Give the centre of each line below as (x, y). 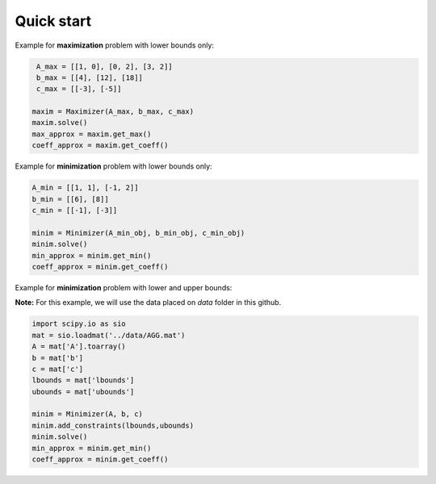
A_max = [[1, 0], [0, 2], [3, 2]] (105, 66)
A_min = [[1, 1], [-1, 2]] (85, 188)
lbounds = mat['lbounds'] (83, 380)
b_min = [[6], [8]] (70, 199)
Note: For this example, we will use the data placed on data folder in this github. (148, 302)
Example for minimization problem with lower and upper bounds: (124, 287)
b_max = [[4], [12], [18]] (90, 77)
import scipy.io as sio (79, 324)
